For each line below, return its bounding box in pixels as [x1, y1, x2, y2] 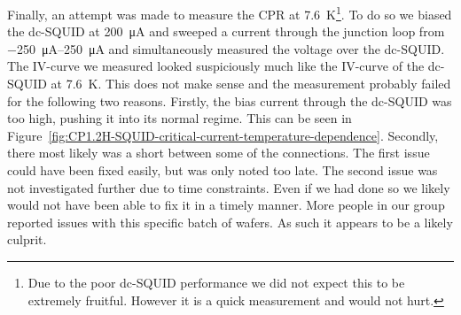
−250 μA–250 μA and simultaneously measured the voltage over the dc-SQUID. [7, 39, 445, 58]
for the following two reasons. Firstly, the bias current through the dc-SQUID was [7, 91, 452, 110]
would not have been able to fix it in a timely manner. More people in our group [7, 196, 445, 214]
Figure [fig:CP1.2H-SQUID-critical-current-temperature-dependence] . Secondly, [7, 126, 439, 144]
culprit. [7, 230, 47, 249]
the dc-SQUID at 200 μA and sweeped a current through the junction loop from [7, 22, 445, 41]
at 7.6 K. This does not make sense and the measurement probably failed [51, 74, 451, 93]
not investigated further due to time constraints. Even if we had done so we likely [7, 178, 450, 196]
